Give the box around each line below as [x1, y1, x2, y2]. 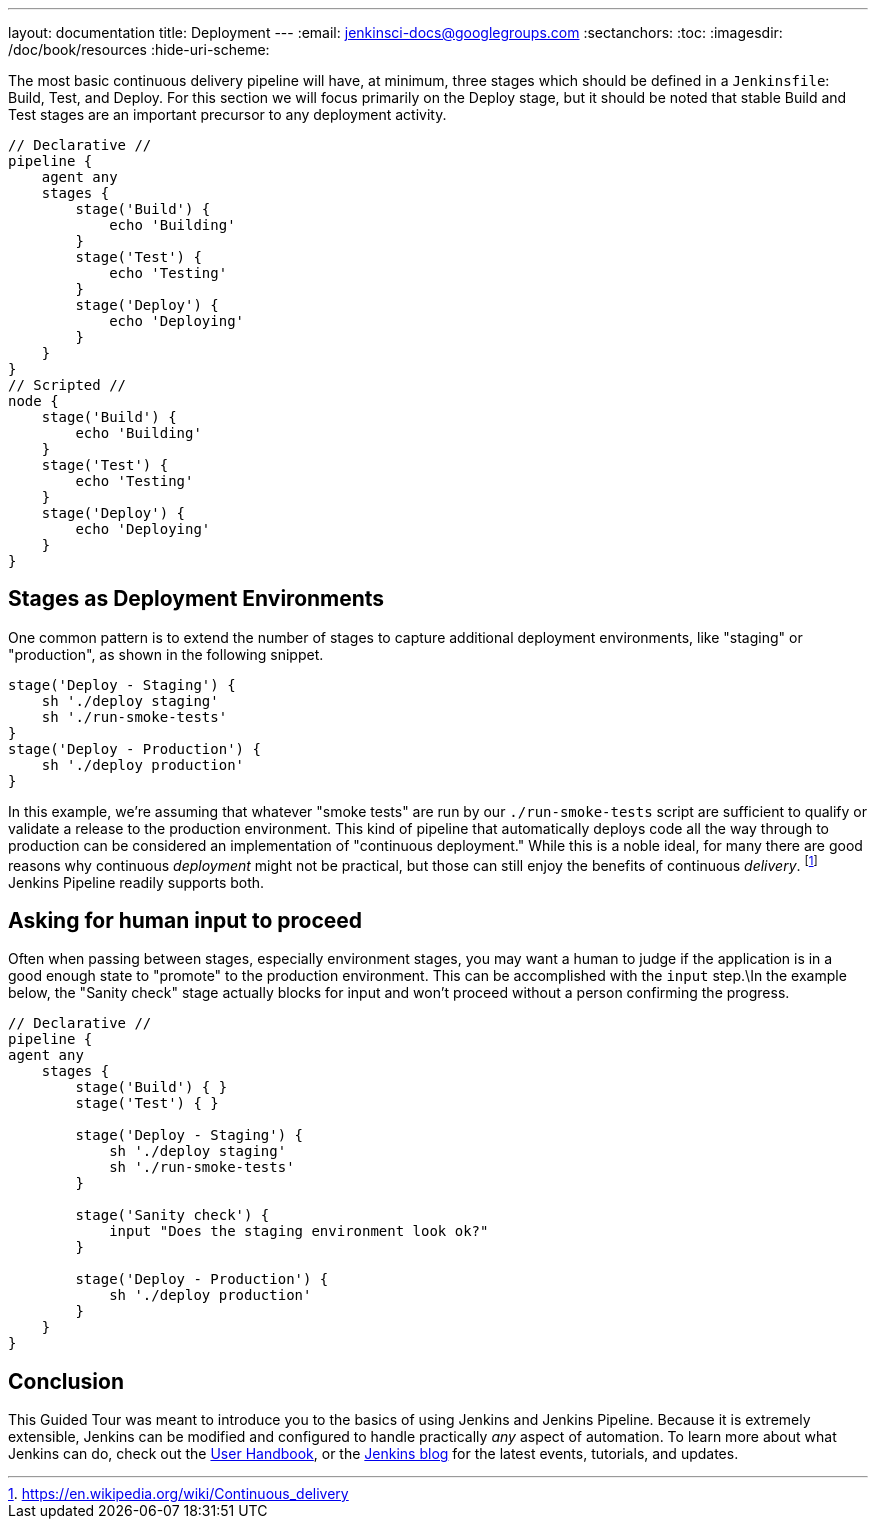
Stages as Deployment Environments [8, 586, 385, 612]
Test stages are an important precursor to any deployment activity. [8, 106, 447, 123]
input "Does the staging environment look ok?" [109, 1223, 489, 1240]
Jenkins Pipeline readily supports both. [8, 873, 265, 891]
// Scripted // [8, 377, 127, 393]
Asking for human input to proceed [8, 907, 363, 933]
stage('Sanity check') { [75, 1207, 270, 1224]
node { [8, 393, 59, 409]
